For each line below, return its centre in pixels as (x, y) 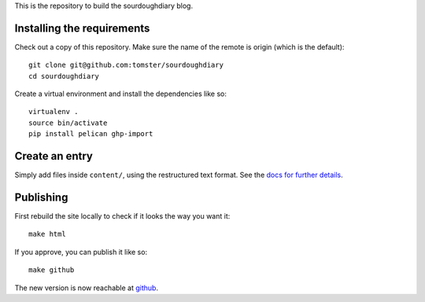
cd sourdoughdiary (64, 76)
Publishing (41, 197)
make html (47, 234)
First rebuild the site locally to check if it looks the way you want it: (122, 216)
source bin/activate (68, 123)
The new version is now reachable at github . (87, 288)
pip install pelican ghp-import (91, 134)
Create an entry (54, 156)
